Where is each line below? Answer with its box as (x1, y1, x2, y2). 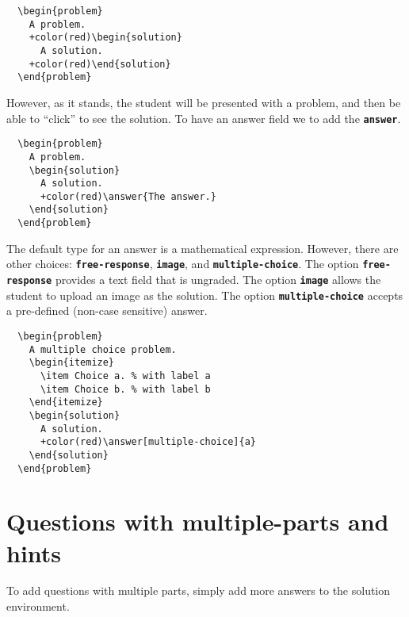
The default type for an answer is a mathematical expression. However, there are (6, 240, 399, 256)
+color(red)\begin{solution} (29, 32, 182, 44)
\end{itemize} (29, 397, 103, 408)
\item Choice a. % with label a (40, 370, 211, 381)
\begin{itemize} (29, 357, 115, 369)
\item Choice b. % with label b (40, 383, 211, 395)
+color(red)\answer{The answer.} (40, 190, 216, 202)
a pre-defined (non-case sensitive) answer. (6, 302, 208, 319)
